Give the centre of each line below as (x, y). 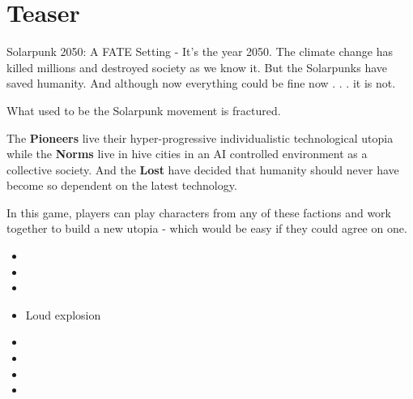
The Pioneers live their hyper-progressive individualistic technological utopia (200, 137)
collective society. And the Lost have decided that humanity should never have (203, 169)
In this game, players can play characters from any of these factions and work (199, 212)
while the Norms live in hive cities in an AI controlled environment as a (187, 154)
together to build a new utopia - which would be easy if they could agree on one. (207, 228)
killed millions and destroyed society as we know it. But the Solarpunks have (197, 67)
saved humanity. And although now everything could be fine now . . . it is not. (201, 83)
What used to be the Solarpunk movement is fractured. (144, 110)
